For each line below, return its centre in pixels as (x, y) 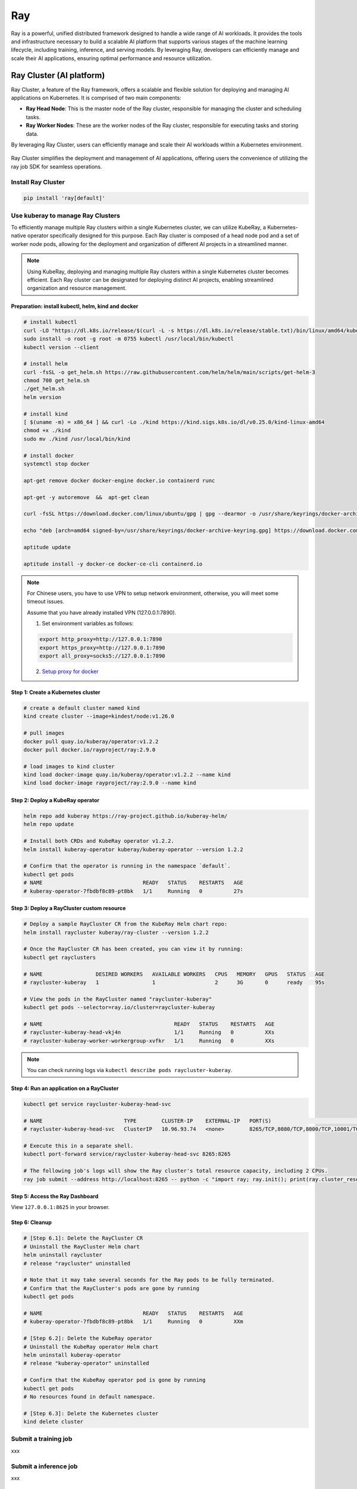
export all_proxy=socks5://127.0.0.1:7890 (102, 656)
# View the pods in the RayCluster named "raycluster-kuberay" (118, 999)
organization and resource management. (77, 288)
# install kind (46, 414)
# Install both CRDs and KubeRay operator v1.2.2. (99, 841)
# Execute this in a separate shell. (79, 1146)
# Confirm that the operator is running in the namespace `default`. (127, 866)
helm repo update (49, 824)
